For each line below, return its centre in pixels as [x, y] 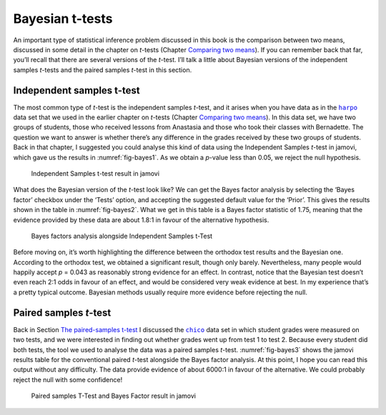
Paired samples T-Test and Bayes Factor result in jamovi [114, 396]
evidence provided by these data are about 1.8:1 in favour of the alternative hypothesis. [141, 220]
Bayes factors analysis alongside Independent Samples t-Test [122, 236]
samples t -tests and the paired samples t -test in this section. [103, 70]
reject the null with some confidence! [68, 379]
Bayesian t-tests [63, 19]
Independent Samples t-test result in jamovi [95, 173]
